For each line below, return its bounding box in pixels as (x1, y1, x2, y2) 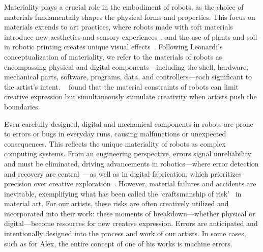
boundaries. (4, 101, 40, 111)
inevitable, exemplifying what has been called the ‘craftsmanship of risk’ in (4, 188, 242, 199)
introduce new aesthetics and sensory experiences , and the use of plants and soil (4, 31, 257, 42)
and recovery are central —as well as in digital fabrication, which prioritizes (4, 168, 242, 179)
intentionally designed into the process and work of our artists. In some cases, (4, 228, 246, 239)
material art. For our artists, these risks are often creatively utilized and (4, 198, 229, 209)
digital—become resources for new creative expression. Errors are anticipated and (4, 218, 258, 229)
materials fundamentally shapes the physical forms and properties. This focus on (4, 11, 255, 22)
